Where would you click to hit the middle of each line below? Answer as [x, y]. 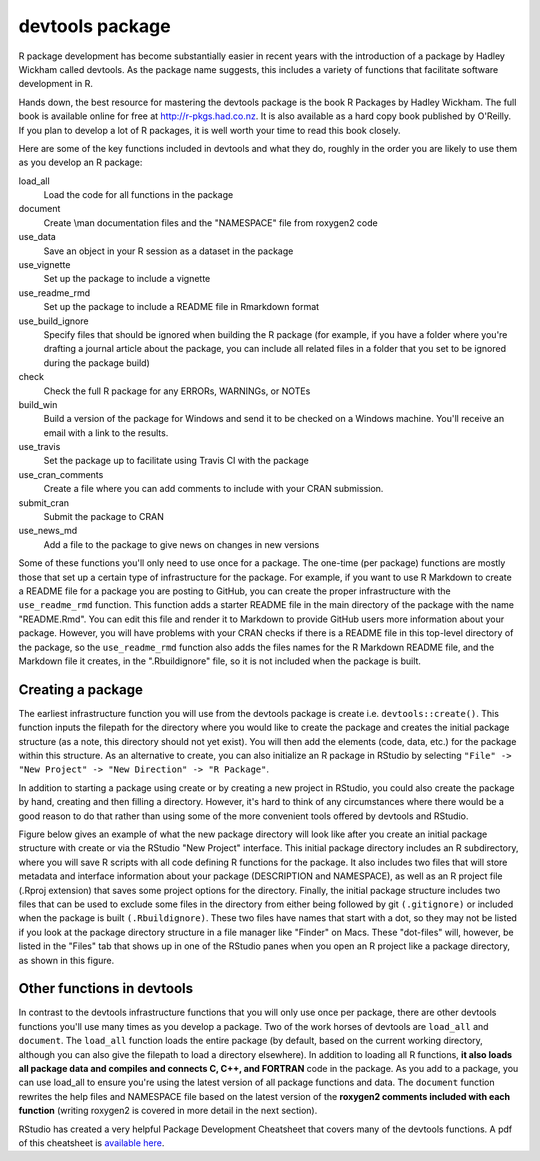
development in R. [56, 84]
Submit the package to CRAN [103, 517]
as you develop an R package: [80, 162]
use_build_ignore [53, 321]
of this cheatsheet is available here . [91, 1142]
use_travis [39, 447]
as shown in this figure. [66, 960]
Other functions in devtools [106, 988]
